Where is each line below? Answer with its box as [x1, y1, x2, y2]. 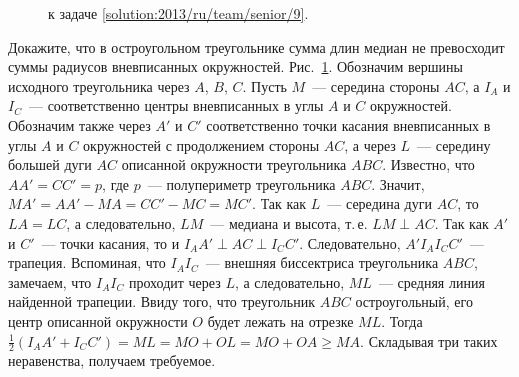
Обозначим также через [8, 114, 151, 135]
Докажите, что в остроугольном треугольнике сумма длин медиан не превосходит [8, 36, 505, 57]
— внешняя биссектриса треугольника [205, 252, 439, 273]
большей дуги [8, 154, 92, 175]
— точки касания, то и [41, 232, 180, 253]
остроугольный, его [355, 291, 473, 312]
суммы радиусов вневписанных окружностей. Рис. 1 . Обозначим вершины [8, 56, 463, 77]
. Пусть [242, 75, 287, 96]
